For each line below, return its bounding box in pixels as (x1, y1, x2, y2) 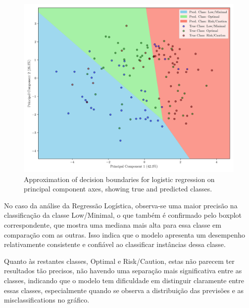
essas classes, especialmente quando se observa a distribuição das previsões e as (4, 285, 244, 295)
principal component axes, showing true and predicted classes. (24, 184, 212, 194)
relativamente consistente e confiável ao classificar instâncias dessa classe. (4, 239, 226, 249)
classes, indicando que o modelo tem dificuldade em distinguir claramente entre (4, 275, 244, 286)
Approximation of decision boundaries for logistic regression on (24, 174, 215, 184)
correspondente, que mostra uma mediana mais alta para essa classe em (4, 220, 221, 230)
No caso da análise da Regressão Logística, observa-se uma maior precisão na (4, 200, 238, 210)
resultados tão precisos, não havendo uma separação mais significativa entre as (4, 265, 242, 276)
